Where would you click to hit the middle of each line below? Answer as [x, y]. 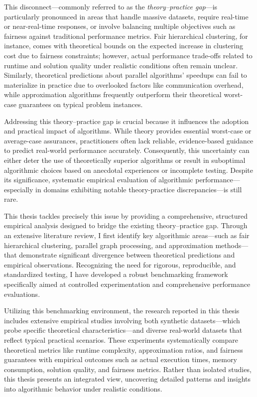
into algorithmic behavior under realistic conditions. [83, 388]
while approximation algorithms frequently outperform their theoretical [113, 94]
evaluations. [22, 294]
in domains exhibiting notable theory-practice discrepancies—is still [139, 189]
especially [19, 189]
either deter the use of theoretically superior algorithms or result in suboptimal [125, 160]
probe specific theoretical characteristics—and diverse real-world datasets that [123, 330]
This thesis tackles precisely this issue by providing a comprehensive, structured [126, 215]
